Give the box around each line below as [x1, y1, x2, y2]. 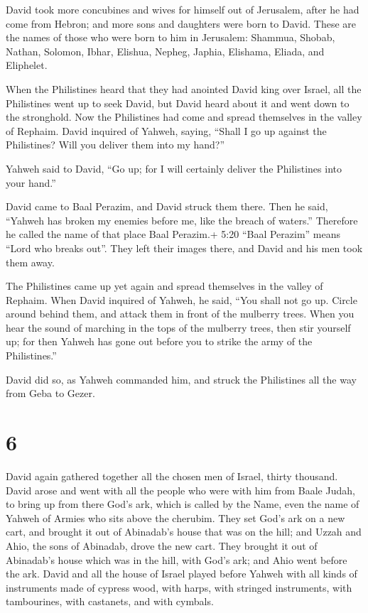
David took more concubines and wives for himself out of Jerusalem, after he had [6, 2, 359, 16]
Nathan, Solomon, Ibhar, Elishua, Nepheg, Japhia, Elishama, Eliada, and [6, 43, 325, 58]
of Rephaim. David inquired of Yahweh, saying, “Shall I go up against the [6, 123, 327, 138]
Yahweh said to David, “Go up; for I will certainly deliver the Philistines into [6, 161, 342, 175]
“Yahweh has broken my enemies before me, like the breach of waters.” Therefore [6, 212, 358, 227]
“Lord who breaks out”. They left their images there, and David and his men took [6, 240, 363, 255]
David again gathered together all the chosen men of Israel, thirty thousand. [6, 468, 338, 483]
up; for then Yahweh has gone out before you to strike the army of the [6, 334, 313, 349]
